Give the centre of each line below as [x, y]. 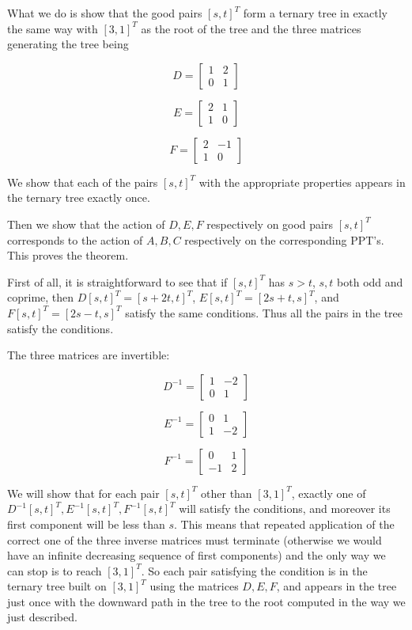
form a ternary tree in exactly [315, 13]
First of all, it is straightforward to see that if [117, 281]
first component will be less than [86, 524]
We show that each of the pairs [83, 182]
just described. [42, 617]
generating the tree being [68, 44]
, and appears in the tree [336, 586]
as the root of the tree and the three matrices [251, 28]
